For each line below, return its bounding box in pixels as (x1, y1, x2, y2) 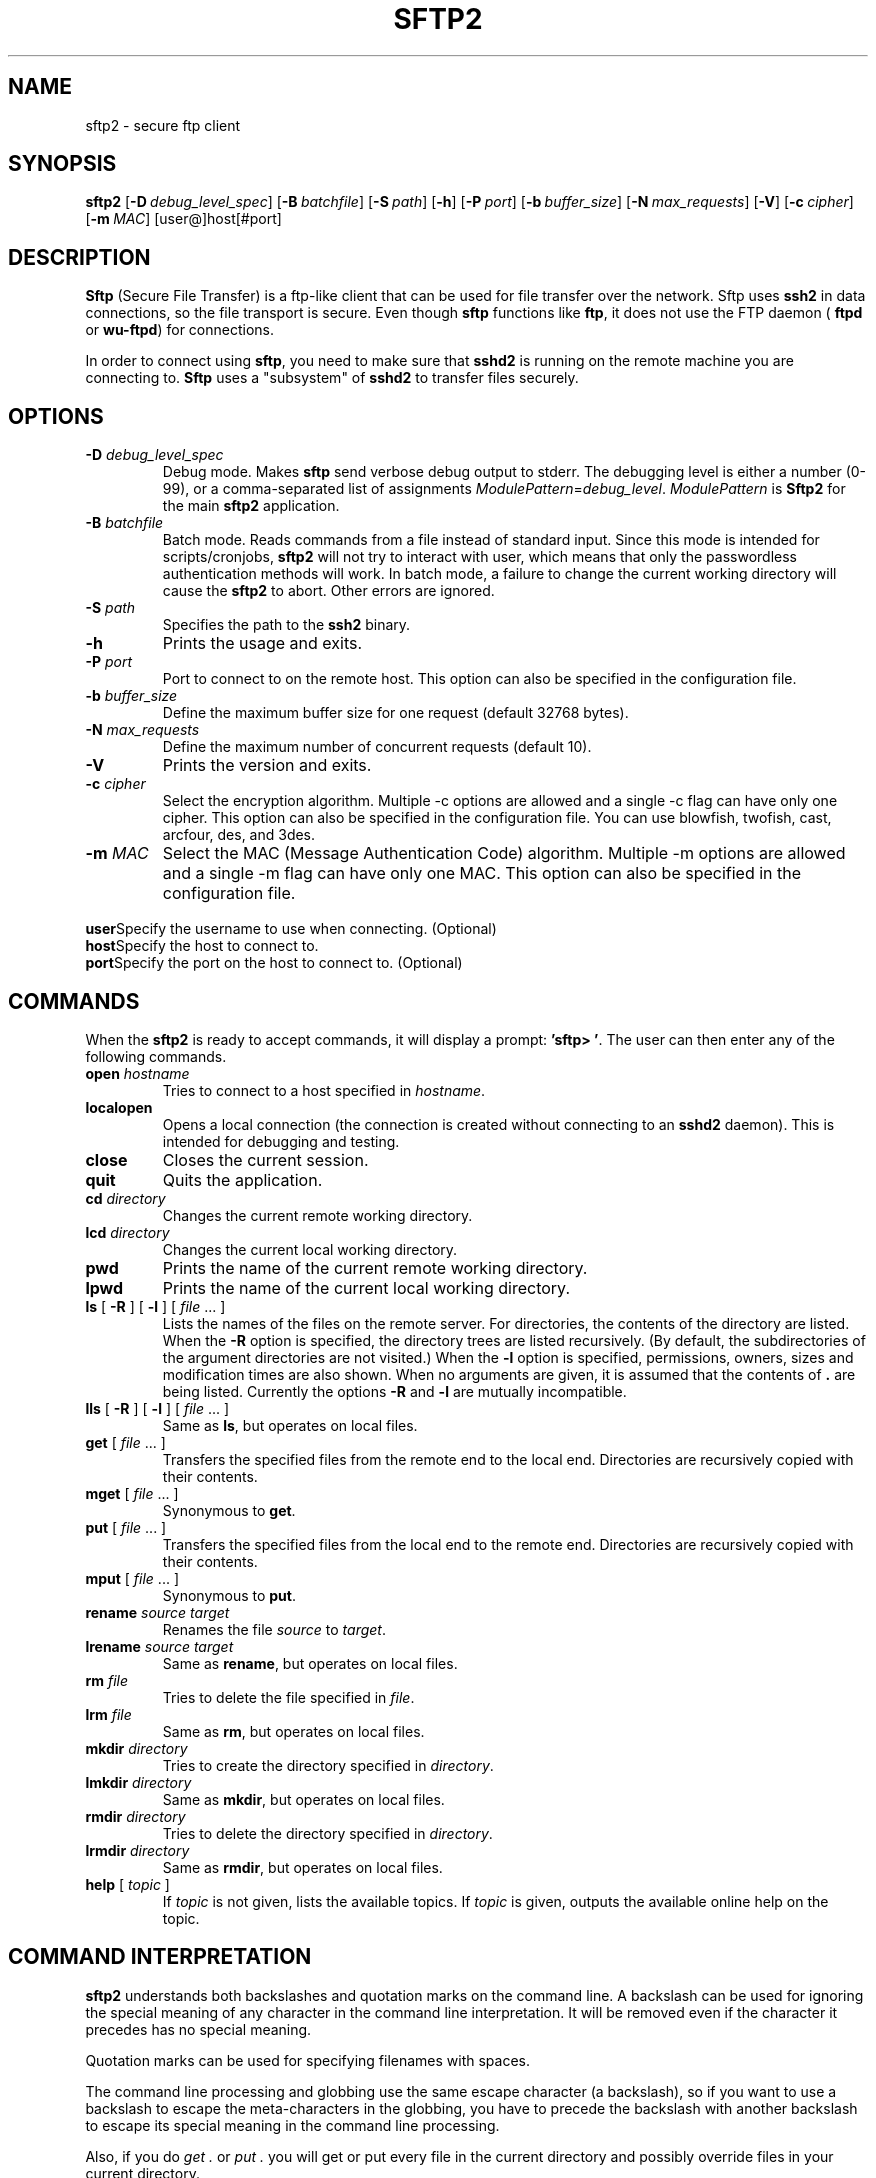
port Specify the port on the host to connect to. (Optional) (85, 954, 463, 972)
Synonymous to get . (162, 1501, 296, 1519)
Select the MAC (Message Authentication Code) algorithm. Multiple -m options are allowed (162, 843, 846, 864)
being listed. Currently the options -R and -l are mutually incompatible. (162, 1382, 627, 1400)
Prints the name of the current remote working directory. (162, 1257, 588, 1278)
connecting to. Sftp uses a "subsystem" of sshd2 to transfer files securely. (85, 369, 579, 387)
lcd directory (85, 1223, 170, 1241)
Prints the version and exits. (162, 755, 372, 776)
